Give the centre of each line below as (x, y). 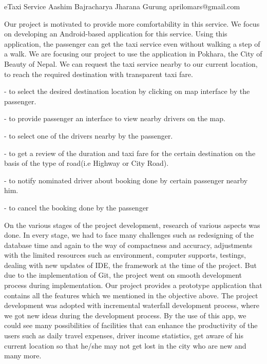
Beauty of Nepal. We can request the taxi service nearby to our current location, (131, 63)
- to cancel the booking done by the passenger (77, 207)
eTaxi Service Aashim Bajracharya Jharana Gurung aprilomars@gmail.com (122, 6)
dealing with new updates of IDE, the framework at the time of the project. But (130, 265)
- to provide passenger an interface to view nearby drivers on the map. (115, 118)
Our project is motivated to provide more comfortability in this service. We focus (132, 23)
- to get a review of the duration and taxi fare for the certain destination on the (130, 153)
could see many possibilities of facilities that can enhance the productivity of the (131, 325)
